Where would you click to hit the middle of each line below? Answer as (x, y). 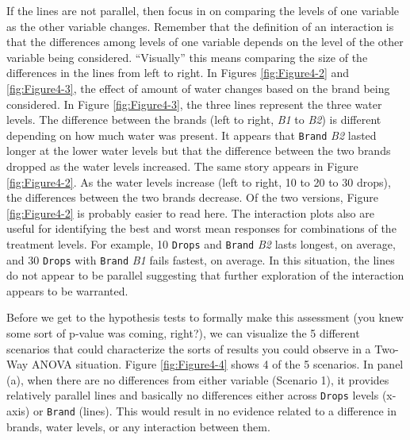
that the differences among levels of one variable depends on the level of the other (205, 42)
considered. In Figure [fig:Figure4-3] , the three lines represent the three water (194, 104)
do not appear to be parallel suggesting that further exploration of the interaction (205, 275)
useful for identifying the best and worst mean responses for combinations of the (201, 228)
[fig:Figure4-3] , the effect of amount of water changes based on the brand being (198, 88)
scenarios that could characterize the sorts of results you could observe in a (189, 348)
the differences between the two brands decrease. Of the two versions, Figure (192, 197)
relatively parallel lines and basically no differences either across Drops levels (193, 395)
